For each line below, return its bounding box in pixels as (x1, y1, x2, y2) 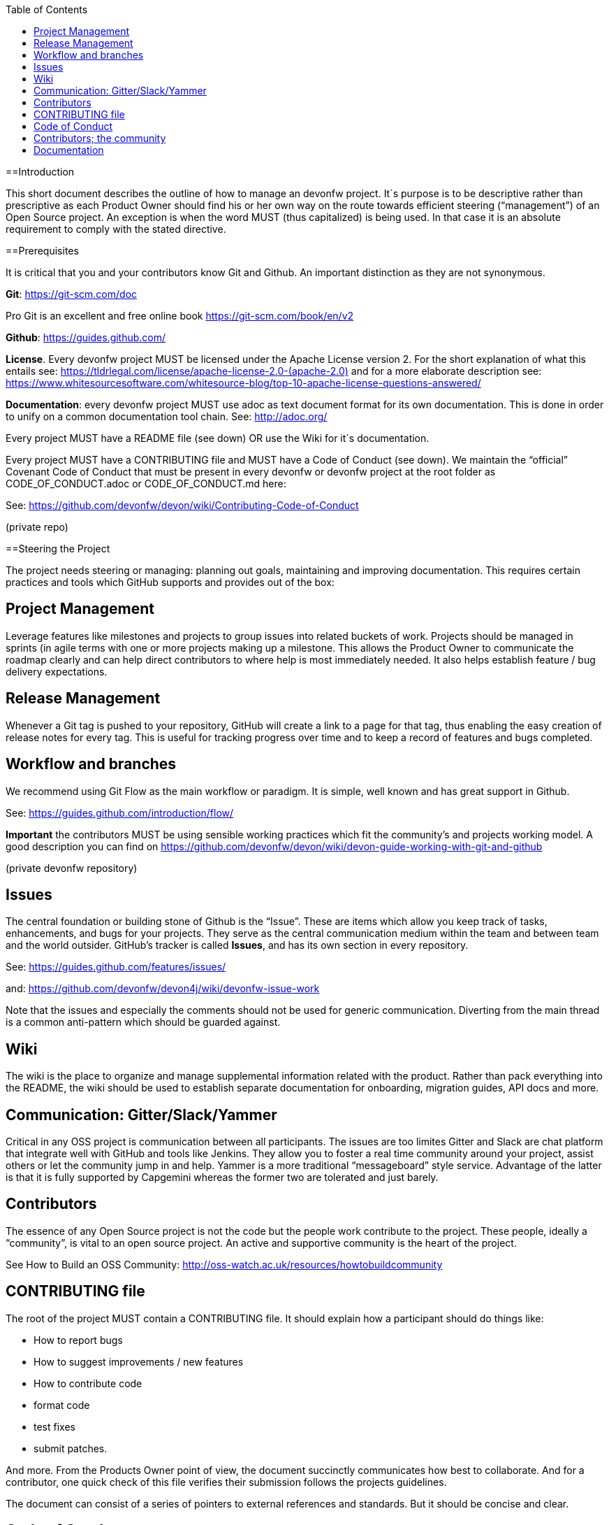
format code (34, 1398, 90, 1411)
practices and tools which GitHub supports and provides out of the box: (6, 576, 335, 588)
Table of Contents (6, 3, 88, 15)
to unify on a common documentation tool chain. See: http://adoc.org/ (6, 410, 328, 422)
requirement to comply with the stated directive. (6, 223, 226, 235)
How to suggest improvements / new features (34, 1355, 244, 1368)
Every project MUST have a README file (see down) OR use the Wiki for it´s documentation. (6, 432, 430, 444)
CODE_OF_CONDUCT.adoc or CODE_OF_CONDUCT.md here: (6, 478, 286, 489)
